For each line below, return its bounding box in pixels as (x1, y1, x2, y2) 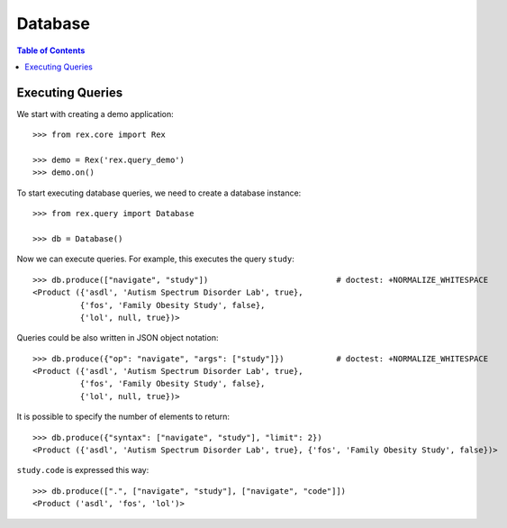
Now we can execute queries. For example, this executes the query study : (16, 253, 294, 265)
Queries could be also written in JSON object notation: (16, 332, 219, 343)
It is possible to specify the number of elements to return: (16, 411, 230, 423)
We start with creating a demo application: (16, 108, 175, 119)
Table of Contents (16, 45, 86, 56)
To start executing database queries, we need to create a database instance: (16, 187, 302, 198)
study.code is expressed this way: (16, 465, 149, 476)
